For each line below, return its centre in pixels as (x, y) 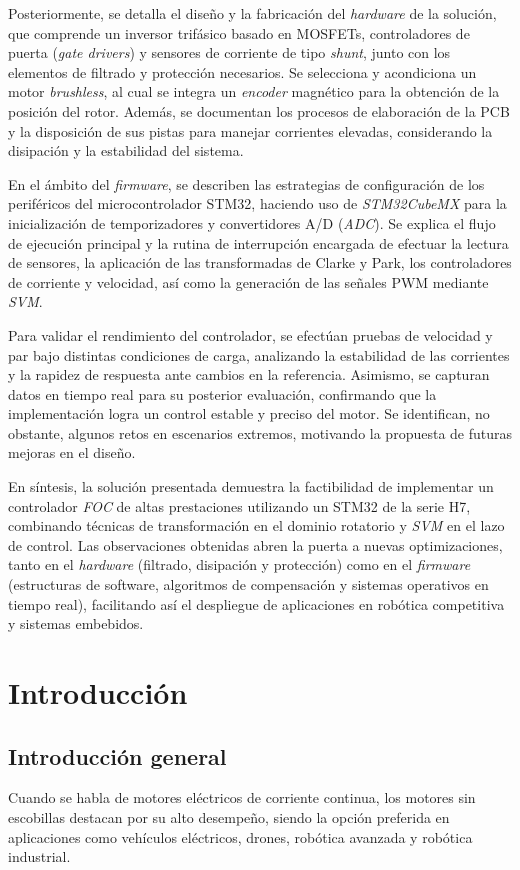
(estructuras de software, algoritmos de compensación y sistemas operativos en (248, 584)
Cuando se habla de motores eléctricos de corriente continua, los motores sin (242, 797)
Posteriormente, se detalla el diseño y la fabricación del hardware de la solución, (252, 13)
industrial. (39, 856)
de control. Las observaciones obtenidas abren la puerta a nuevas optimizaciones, (255, 544)
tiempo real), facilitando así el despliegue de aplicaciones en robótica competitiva (256, 603)
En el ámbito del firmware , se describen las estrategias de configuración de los (246, 183)
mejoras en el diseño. (72, 452)
